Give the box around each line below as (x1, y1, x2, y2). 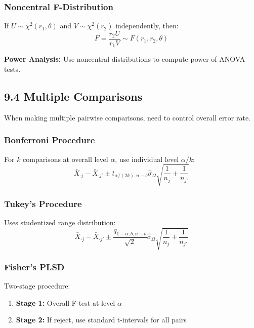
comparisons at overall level (23, 153, 108, 164)
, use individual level (115, 153, 179, 164)
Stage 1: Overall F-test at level (16, 297, 115, 308)
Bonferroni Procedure (4, 134, 95, 146)
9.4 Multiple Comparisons (4, 88, 143, 104)
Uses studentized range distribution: (4, 217, 116, 227)
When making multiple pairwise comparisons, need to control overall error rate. (4, 112, 251, 122)
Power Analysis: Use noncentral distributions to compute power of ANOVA (4, 54, 245, 64)
